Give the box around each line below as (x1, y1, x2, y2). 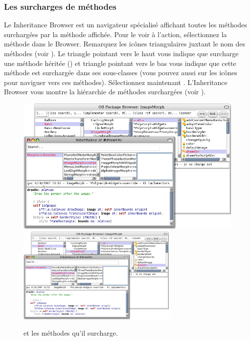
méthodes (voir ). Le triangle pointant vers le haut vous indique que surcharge (4, 48, 239, 58)
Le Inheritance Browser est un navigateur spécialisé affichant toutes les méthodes (4, 20, 247, 30)
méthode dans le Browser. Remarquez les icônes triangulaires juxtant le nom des (4, 39, 245, 49)
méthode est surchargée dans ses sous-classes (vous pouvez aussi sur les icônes (4, 67, 237, 78)
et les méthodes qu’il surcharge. (23, 328, 118, 338)
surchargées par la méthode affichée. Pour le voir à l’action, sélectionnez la (4, 29, 227, 39)
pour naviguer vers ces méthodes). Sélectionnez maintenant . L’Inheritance (4, 77, 228, 87)
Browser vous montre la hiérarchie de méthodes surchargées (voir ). (4, 86, 206, 97)
